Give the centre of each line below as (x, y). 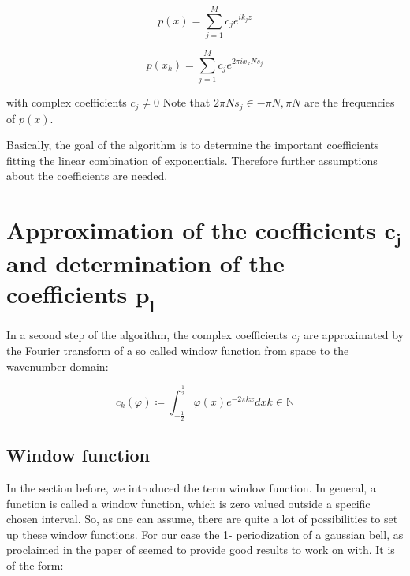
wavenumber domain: (58, 366)
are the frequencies (349, 102)
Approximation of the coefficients (191, 230)
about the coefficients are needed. (87, 176)
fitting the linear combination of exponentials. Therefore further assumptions (192, 160)
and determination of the (145, 263)
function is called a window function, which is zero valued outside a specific (188, 503)
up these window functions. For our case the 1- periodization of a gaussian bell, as (205, 534)
